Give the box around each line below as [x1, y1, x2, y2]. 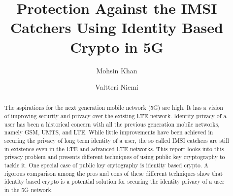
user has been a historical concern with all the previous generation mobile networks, [4, 120, 220, 128]
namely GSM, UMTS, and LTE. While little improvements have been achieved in [4, 128, 213, 136]
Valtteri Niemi [95, 82, 138, 92]
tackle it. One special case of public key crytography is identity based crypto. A [4, 161, 209, 169]
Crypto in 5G [70, 36, 164, 57]
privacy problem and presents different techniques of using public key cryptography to [4, 153, 225, 161]
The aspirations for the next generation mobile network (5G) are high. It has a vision [4, 103, 223, 112]
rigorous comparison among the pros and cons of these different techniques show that [4, 169, 223, 177]
